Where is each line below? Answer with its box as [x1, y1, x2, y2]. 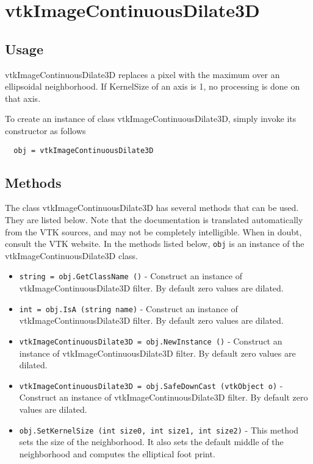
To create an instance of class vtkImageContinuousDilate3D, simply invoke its [5, 112, 297, 125]
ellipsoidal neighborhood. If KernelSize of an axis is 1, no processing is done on [5, 80, 300, 93]
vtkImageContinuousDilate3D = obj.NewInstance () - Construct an [19, 334, 282, 347]
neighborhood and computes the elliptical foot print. [19, 447, 215, 460]
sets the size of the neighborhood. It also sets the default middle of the [19, 435, 284, 448]
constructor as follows [5, 124, 86, 137]
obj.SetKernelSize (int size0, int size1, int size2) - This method [19, 423, 299, 436]
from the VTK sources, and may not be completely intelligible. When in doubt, [5, 225, 302, 238]
